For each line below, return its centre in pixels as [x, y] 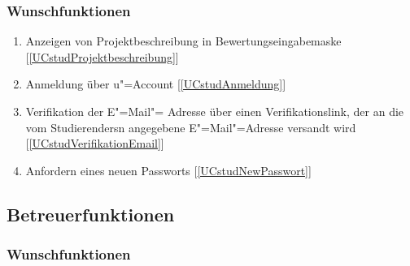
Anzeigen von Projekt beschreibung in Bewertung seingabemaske [183, 41]
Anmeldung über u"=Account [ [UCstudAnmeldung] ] [156, 84]
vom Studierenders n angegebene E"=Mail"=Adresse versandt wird [191, 127]
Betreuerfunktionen [91, 214]
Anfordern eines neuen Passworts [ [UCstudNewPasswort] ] [168, 170]
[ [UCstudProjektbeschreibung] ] [102, 56]
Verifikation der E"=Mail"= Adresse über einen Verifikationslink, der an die [215, 111]
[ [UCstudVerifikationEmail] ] [95, 143]
